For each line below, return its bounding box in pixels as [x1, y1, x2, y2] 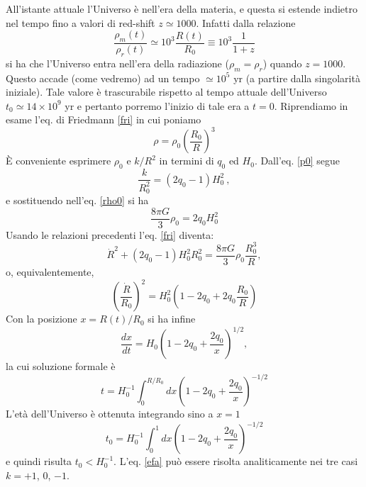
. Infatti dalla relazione [196, 15, 296, 30]
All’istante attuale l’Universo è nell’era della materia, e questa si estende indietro [6, 1, 357, 16]
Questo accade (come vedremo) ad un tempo [6, 70, 200, 85]
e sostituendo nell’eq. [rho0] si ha [6, 193, 149, 208]
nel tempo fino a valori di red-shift [6, 15, 155, 30]
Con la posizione [6, 311, 77, 326]
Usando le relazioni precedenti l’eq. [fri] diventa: [6, 227, 214, 242]
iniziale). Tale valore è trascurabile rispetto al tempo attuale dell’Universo [6, 84, 327, 99]
